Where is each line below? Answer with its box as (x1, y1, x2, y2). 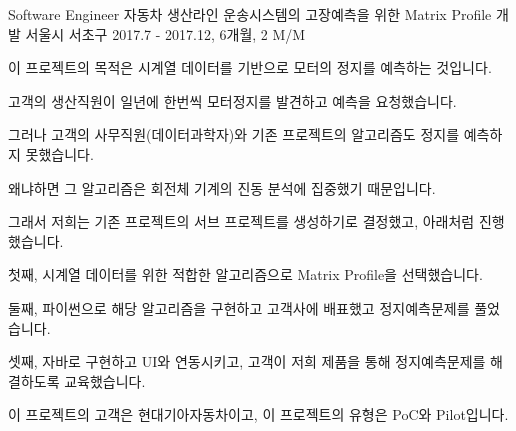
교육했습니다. (64, 370, 146, 391)
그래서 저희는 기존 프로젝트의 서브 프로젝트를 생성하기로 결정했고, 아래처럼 (8, 211, 475, 232)
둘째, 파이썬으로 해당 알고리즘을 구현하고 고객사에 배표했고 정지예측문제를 (8, 297, 470, 318)
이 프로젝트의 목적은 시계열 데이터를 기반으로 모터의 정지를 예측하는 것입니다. (8, 57, 492, 78)
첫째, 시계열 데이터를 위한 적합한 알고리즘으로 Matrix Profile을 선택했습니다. (8, 264, 483, 285)
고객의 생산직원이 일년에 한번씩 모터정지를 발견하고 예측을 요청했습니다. (8, 90, 457, 111)
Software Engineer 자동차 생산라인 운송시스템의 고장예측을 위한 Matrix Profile (8, 4, 492, 24)
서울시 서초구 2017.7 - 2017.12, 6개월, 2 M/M (25, 23, 306, 44)
